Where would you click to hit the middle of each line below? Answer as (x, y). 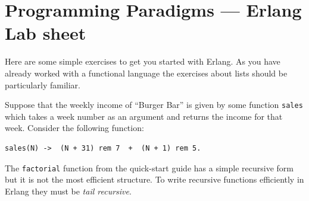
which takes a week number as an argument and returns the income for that (144, 116)
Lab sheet (46, 33)
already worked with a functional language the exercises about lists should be (146, 73)
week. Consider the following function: (74, 128)
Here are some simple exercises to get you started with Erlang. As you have (143, 61)
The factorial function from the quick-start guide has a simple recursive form (149, 167)
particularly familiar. (43, 84)
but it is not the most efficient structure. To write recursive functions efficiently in (154, 179)
